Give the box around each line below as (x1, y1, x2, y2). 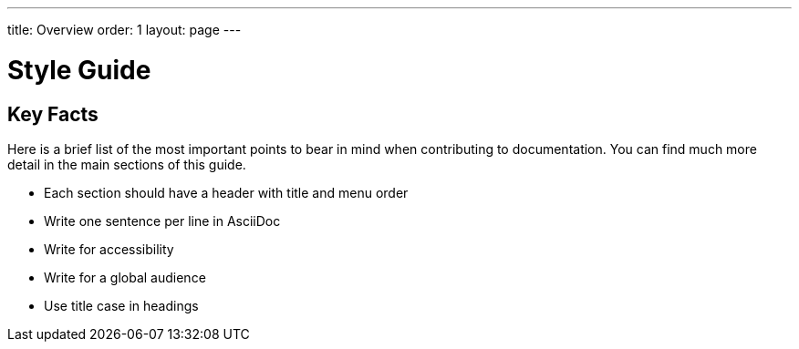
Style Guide (7, 54, 151, 86)
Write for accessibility (44, 241, 174, 257)
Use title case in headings (44, 297, 199, 313)
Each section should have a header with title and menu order (44, 184, 409, 200)
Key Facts (7, 102, 99, 126)
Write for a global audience (44, 269, 206, 285)
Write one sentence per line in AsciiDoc (44, 212, 281, 229)
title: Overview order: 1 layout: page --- (7, 22, 242, 37)
